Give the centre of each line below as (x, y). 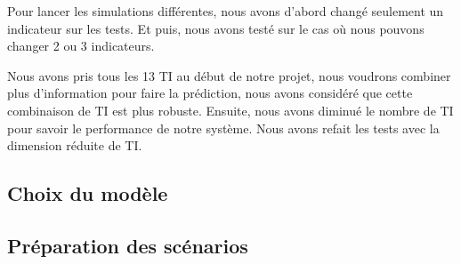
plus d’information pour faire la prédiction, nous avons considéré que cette (210, 93)
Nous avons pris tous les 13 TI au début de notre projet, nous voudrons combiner (229, 75)
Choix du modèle (88, 193)
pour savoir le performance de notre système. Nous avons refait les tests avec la (223, 128)
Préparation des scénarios (128, 245)
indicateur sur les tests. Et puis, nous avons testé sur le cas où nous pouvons (216, 28)
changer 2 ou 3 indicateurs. (81, 46)
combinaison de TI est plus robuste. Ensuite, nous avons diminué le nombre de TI (230, 110)
